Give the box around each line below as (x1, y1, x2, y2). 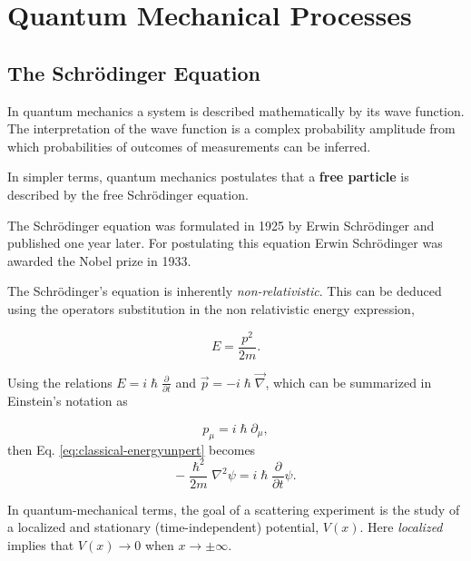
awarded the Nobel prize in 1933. (7, 251, 191, 270)
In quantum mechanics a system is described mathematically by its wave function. (7, 101, 465, 120)
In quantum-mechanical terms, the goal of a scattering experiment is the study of (7, 499, 460, 518)
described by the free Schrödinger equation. (7, 184, 249, 203)
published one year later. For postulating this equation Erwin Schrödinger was (7, 233, 443, 252)
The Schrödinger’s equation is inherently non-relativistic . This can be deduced (7, 281, 442, 300)
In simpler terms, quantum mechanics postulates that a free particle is (7, 167, 409, 186)
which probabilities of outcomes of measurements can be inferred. (7, 136, 371, 155)
